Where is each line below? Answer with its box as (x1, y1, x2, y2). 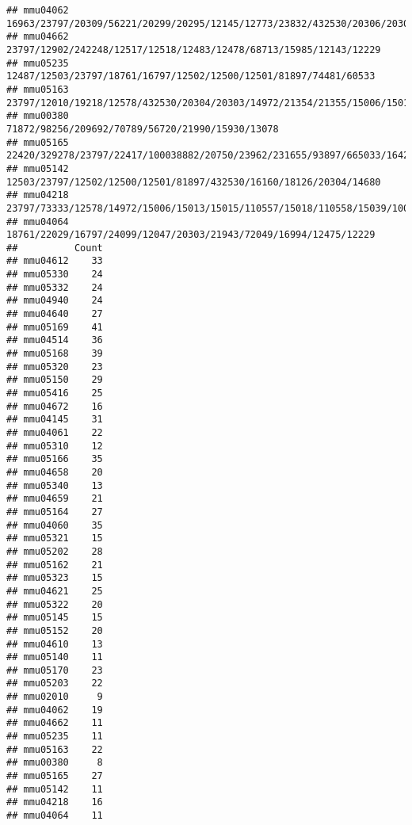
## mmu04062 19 (6, 704, 103, 716)
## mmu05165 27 (6, 770, 103, 782)
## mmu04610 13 (6, 638, 103, 650)
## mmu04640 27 (6, 308, 103, 320)
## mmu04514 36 (6, 334, 103, 346)
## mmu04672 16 (6, 400, 103, 412)
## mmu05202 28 (6, 545, 103, 557)
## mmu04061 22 (6, 427, 103, 438)
